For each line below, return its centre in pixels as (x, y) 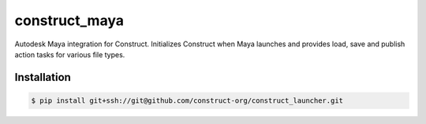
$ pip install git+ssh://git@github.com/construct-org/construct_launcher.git (187, 100)
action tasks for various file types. (70, 54)
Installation (43, 77)
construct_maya (69, 20)
